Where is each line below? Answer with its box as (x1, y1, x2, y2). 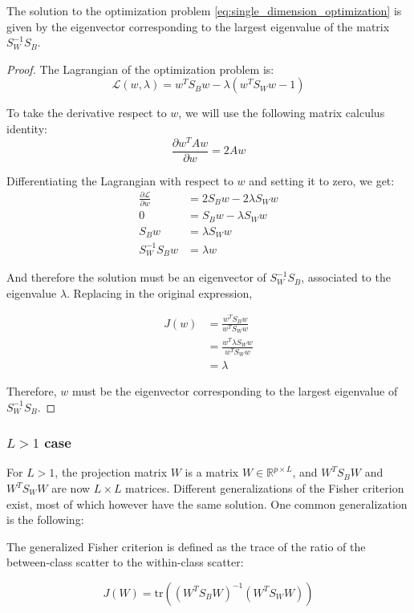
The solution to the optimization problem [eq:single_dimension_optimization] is (6, 2, 402, 18)
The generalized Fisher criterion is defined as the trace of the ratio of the (6, 538, 366, 554)
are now (51, 480, 91, 497)
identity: (6, 120, 47, 136)
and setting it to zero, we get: (249, 172, 395, 189)
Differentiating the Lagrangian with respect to (6, 172, 233, 189)
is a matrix (185, 464, 239, 481)
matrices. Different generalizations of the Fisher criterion (125, 480, 404, 497)
